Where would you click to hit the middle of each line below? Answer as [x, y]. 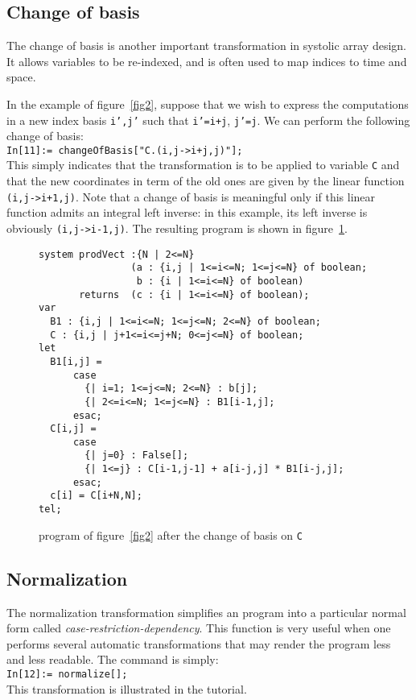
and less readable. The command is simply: [113, 659]
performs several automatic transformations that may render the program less [199, 643]
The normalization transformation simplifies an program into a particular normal [206, 612]
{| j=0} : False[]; [137, 456]
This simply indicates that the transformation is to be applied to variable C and [203, 165]
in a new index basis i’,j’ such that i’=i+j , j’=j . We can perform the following [208, 120]
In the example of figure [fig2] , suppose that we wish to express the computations [208, 104]
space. [21, 77]
